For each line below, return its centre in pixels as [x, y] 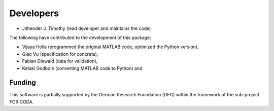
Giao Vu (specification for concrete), [60, 54]
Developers [34, 13]
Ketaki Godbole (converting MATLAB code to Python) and [82, 68]
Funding [23, 83]
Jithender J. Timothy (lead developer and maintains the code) [87, 28]
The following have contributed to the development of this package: [80, 38]
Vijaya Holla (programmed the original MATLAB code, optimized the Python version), [110, 47]
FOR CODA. [22, 102]
